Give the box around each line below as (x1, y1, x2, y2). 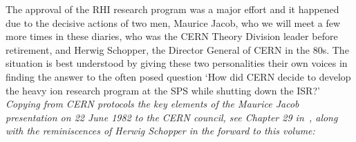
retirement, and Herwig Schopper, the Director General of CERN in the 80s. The (6, 42, 349, 57)
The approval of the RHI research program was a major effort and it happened (6, 2, 339, 16)
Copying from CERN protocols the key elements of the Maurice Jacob (6, 97, 299, 111)
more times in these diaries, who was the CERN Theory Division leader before (6, 29, 338, 43)
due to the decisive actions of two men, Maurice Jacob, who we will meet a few (6, 15, 341, 30)
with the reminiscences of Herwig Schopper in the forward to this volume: (6, 123, 315, 138)
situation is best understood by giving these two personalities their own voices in (6, 56, 348, 70)
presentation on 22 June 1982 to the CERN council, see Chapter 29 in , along (6, 110, 338, 124)
